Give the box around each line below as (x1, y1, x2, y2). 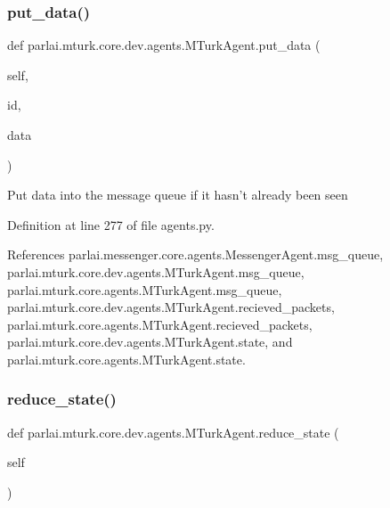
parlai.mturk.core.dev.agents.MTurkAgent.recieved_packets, (7, 298, 335, 316)
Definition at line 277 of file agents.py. (7, 215, 215, 234)
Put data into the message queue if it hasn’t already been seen (7, 185, 348, 204)
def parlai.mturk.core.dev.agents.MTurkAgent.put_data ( (7, 36, 321, 54)
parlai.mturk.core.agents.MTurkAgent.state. (7, 349, 246, 368)
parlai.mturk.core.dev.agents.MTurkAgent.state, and (7, 332, 293, 351)
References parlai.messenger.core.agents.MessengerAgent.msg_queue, (7, 245, 384, 264)
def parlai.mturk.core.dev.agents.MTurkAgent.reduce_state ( (7, 422, 339, 441)
